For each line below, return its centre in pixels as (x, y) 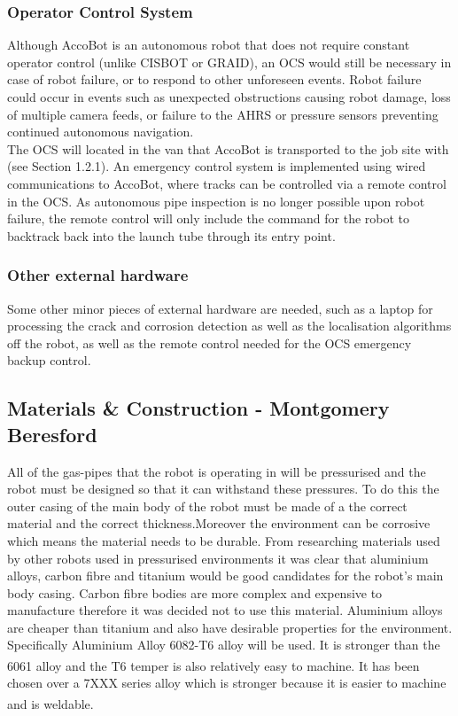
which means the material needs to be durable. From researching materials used (224, 540)
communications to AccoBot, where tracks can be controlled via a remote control (227, 183)
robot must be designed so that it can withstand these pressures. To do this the (223, 489)
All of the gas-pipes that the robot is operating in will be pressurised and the (217, 471)
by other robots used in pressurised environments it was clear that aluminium (218, 558)
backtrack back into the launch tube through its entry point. (171, 235)
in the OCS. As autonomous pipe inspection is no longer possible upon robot (216, 201)
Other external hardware (98, 275)
